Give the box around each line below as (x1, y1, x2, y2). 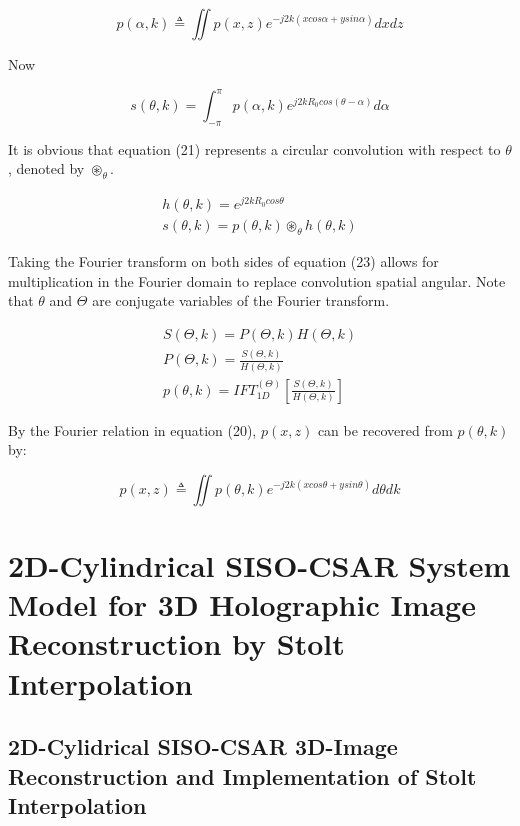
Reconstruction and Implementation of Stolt (8, 760, 477, 791)
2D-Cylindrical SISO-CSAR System (8, 545, 511, 586)
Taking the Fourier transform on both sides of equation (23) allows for (8, 251, 439, 272)
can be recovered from (317, 419, 453, 440)
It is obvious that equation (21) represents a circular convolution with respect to (8, 138, 501, 159)
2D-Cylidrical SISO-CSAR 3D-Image (8, 731, 398, 762)
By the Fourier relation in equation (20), (8, 419, 257, 440)
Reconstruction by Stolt (8, 623, 345, 664)
